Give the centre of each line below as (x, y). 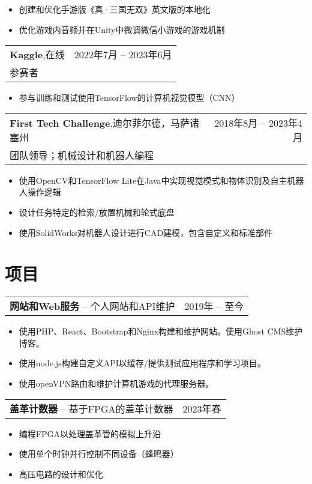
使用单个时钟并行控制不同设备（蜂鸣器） (99, 454)
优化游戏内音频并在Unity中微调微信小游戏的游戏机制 (122, 29)
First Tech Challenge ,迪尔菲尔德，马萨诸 (104, 123)
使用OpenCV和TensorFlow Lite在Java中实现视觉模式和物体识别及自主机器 (161, 180)
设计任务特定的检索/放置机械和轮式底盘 (97, 212)
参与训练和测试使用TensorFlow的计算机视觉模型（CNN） (129, 98)
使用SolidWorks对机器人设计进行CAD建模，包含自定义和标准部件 (146, 232)
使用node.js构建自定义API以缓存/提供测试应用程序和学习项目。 (142, 363)
